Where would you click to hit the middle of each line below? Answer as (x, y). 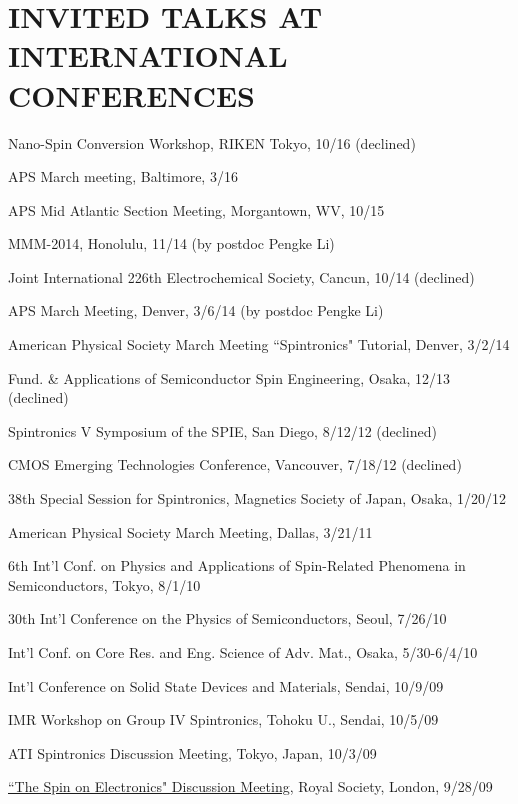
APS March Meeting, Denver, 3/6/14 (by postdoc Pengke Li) (196, 310)
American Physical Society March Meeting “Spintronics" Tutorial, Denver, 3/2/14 (259, 344)
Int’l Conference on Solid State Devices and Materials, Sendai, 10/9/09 (226, 685)
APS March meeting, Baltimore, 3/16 (123, 176)
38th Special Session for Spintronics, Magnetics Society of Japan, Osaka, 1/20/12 (257, 498)
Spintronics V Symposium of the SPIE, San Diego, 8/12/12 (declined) (222, 430)
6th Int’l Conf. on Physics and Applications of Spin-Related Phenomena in (237, 565)
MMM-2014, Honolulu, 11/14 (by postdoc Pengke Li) (171, 243)
